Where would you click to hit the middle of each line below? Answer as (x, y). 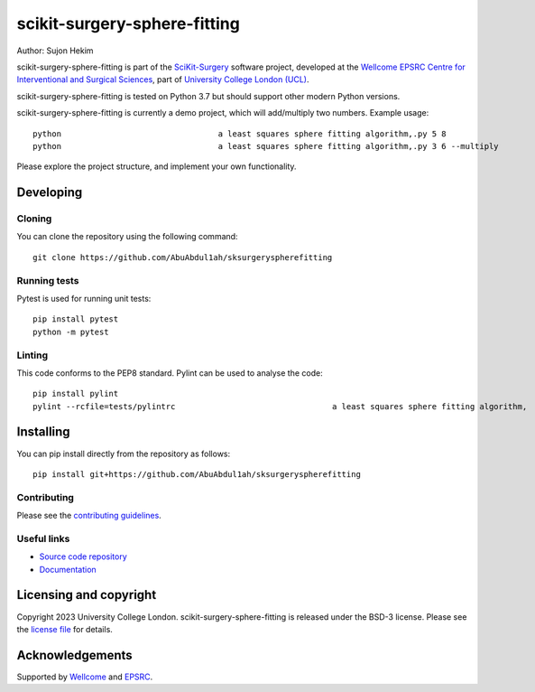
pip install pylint (76, 394)
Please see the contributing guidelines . (89, 516)
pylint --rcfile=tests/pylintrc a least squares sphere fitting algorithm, (280, 406)
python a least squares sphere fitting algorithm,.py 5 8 (240, 134)
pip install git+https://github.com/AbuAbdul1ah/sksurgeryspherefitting (197, 474)
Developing (50, 193)
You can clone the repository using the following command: (127, 237)
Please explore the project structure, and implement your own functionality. (157, 166)
